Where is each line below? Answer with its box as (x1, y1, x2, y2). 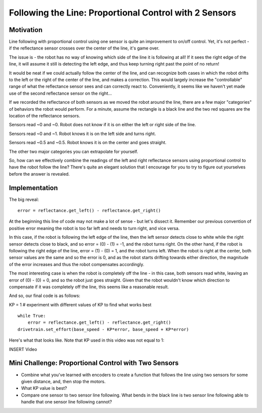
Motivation (9, 26, 43, 34)
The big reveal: (9, 197, 39, 202)
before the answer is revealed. (9, 171, 70, 177)
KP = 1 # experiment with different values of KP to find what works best (9, 301, 151, 308)
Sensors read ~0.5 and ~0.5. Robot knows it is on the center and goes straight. (9, 140, 167, 146)
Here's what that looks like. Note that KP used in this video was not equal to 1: (9, 337, 164, 343)
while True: (17, 313, 46, 319)
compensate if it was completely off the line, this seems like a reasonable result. (9, 284, 169, 290)
